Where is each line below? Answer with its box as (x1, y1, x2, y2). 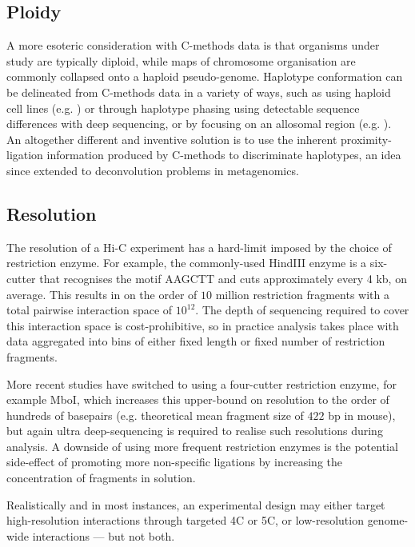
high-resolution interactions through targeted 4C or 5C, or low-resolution (6, 512, 364, 529)
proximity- (341, 130, 392, 147)
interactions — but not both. (32, 527, 175, 544)
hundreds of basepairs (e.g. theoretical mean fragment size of (6, 406, 304, 423)
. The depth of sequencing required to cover (195, 301, 409, 318)
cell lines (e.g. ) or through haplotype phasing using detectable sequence (6, 99, 360, 116)
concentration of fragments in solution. (6, 469, 196, 486)
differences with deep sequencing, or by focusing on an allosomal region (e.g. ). (6, 115, 392, 132)
